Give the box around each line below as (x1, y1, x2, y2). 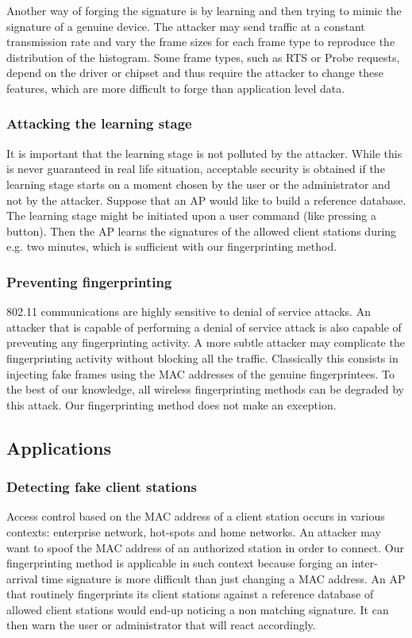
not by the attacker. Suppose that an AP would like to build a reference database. (6, 191, 406, 208)
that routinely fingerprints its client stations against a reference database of (6, 586, 374, 602)
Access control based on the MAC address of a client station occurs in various (6, 508, 385, 525)
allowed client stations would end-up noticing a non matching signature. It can (6, 601, 389, 617)
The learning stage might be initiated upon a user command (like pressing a (6, 207, 376, 224)
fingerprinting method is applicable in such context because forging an (6, 555, 348, 571)
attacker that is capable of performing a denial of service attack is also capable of (6, 318, 402, 335)
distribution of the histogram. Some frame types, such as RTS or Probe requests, (6, 48, 400, 65)
